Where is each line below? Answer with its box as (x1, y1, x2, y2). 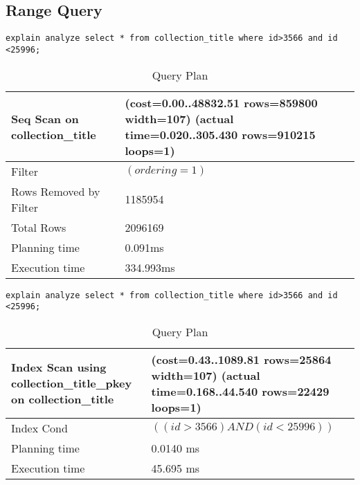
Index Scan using (11, 359, 107, 376)
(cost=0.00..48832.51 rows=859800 (125, 94, 318, 111)
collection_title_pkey (11, 375, 132, 392)
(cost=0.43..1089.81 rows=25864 (151, 351, 332, 367)
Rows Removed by (11, 183, 100, 199)
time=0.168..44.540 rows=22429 (151, 383, 330, 399)
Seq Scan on (11, 110, 79, 127)
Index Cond (11, 419, 68, 436)
